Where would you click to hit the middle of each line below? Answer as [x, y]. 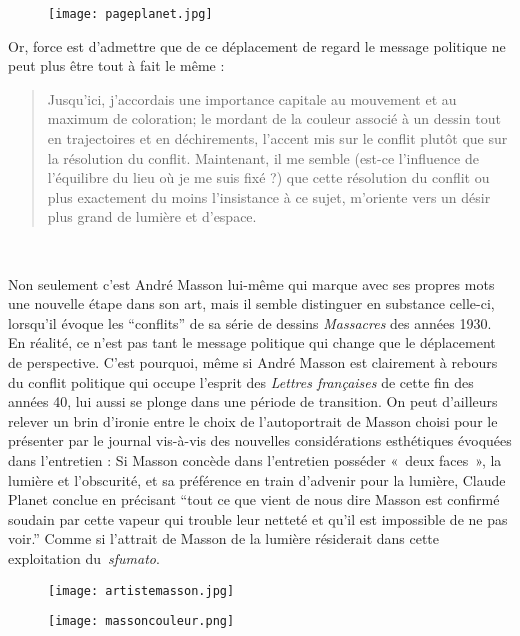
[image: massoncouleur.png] [141, 621]
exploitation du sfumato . [84, 557]
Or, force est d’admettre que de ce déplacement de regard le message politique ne [257, 45]
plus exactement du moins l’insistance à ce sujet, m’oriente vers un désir [269, 196]
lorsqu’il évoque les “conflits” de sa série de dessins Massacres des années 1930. [250, 322]
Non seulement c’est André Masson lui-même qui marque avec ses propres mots [251, 283]
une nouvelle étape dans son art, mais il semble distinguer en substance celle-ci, [251, 303]
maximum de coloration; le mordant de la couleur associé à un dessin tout [274, 118]
